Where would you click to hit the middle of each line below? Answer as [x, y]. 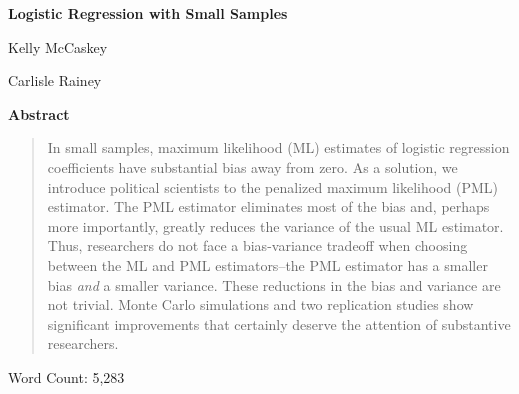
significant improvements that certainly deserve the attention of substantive [279, 323]
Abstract [39, 113]
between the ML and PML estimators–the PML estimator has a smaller [267, 264]
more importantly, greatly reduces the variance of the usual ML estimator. [275, 225]
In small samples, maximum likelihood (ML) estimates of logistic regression [278, 147]
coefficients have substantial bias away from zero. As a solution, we [252, 166]
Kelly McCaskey [58, 46]
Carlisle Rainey [55, 80]
